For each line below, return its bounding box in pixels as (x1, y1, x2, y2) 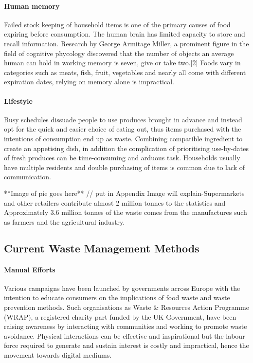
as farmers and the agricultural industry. (4, 216, 125, 227)
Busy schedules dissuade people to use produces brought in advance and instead (4, 114, 242, 124)
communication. (4, 172, 51, 182)
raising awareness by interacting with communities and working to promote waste (4, 321, 247, 331)
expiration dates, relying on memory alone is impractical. (4, 76, 174, 87)
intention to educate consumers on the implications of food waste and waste (4, 292, 230, 303)
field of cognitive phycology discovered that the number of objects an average (4, 48, 234, 58)
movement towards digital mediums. (4, 350, 112, 360)
